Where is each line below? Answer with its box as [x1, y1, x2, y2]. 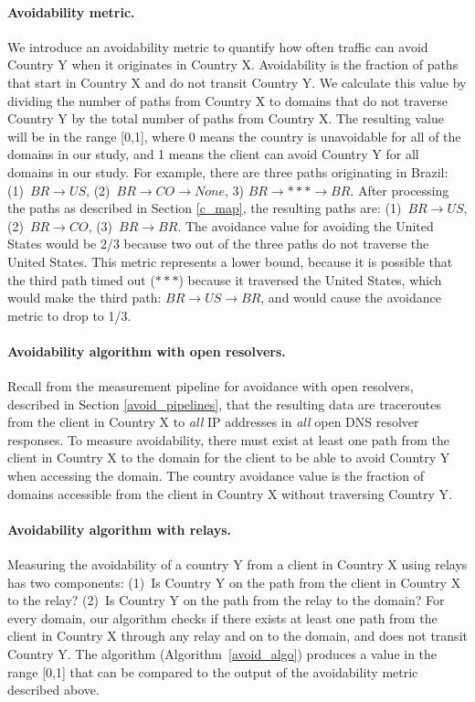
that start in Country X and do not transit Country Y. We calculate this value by [7, 72, 467, 91]
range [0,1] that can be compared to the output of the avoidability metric [7, 662, 418, 681]
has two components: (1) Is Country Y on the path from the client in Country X [7, 572, 461, 591]
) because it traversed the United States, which [178, 270, 442, 289]
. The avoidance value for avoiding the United [177, 216, 434, 235]
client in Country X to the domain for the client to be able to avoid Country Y [7, 448, 450, 467]
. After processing [350, 180, 449, 199]
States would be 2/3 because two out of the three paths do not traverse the [7, 234, 429, 253]
